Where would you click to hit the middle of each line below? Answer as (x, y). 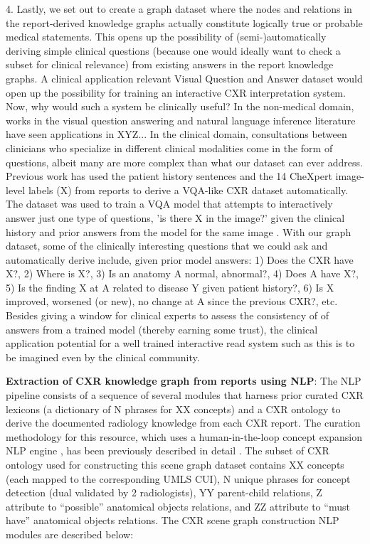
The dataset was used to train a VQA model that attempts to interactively (169, 204)
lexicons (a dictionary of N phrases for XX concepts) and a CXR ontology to (173, 409)
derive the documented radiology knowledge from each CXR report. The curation (183, 423)
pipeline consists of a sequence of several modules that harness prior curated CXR (185, 395)
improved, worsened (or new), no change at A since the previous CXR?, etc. (172, 301)
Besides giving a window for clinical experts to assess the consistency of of (167, 315)
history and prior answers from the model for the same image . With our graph (179, 231)
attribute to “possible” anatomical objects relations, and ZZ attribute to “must (178, 506)
